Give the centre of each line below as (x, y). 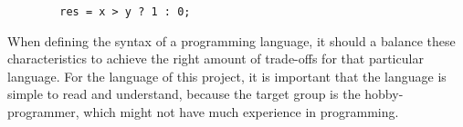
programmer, (43, 112)
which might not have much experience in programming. (241, 112)
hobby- (384, 94)
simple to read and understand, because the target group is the (184, 94)
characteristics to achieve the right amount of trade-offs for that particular (216, 59)
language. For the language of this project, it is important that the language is (227, 76)
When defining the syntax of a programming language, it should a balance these (231, 40)
